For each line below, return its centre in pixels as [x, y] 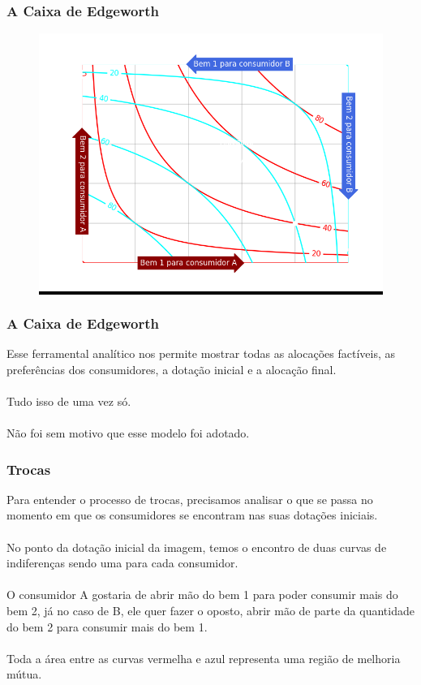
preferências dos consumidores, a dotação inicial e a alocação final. [172, 369]
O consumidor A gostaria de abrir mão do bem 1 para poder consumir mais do [202, 595]
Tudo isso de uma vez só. [69, 401]
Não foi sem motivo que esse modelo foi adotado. [128, 433]
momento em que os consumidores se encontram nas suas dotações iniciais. [192, 515]
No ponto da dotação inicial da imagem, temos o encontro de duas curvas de [197, 547]
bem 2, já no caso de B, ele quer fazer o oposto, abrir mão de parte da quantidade [210, 610]
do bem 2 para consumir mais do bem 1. [107, 626]
